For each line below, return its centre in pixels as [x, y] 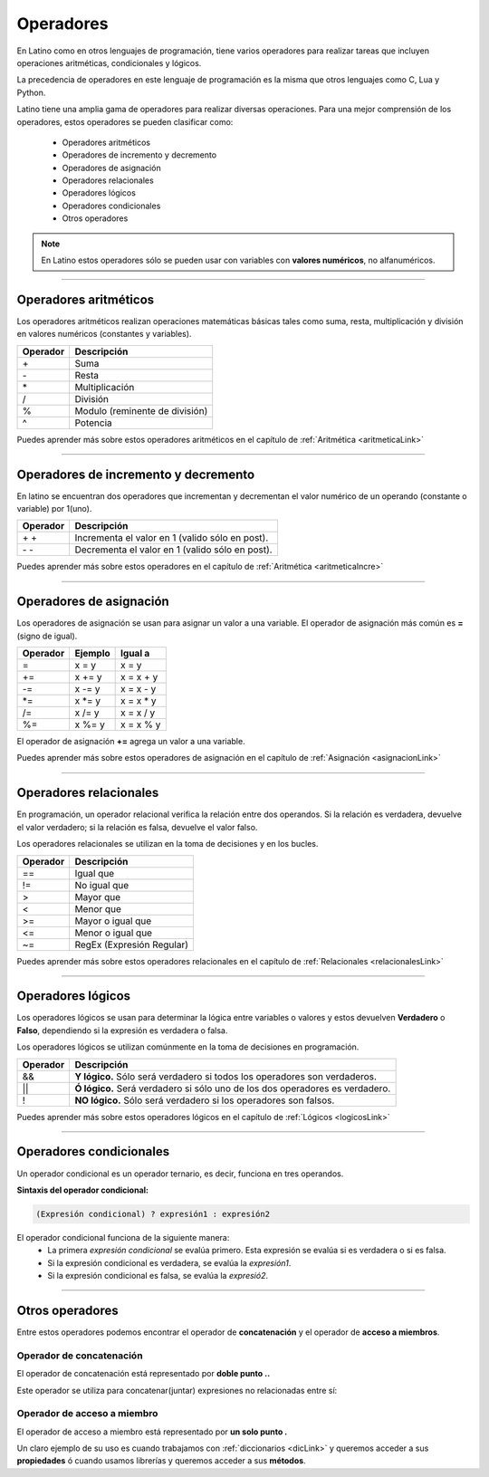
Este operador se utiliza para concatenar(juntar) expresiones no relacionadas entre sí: [177, 1390]
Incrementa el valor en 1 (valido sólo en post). [172, 538]
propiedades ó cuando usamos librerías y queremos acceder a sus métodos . [162, 1461]
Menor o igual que [114, 933]
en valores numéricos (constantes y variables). [104, 334]
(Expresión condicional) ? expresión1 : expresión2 [153, 1214]
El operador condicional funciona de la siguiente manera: [123, 1237]
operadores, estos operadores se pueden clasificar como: [125, 121]
